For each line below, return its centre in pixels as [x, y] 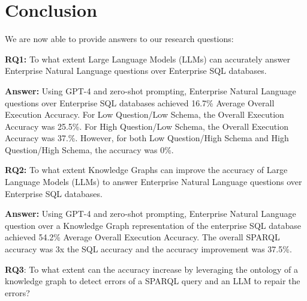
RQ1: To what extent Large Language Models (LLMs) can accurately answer [148, 59]
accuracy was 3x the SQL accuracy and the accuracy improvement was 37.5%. [148, 249]
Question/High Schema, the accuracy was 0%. [89, 149]
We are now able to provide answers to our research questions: [119, 39]
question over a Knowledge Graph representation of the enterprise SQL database [153, 225]
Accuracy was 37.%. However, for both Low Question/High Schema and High [147, 138]
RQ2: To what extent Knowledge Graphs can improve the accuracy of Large [146, 170]
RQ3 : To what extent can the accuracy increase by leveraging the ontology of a [151, 269]
